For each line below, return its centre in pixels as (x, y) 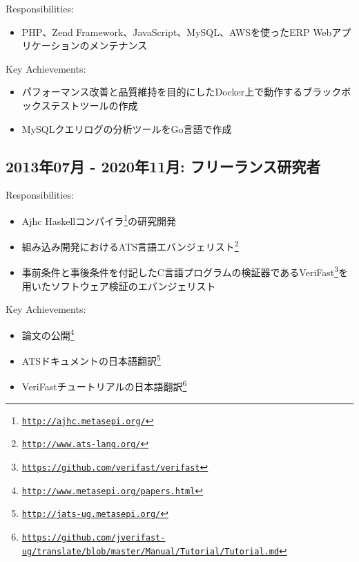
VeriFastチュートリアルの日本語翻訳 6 (104, 386)
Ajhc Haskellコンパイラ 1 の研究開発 (99, 219)
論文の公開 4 (48, 334)
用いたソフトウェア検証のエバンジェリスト (119, 285)
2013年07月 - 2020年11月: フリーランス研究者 (163, 166)
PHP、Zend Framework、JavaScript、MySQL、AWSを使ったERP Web (177, 31)
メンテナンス (118, 45)
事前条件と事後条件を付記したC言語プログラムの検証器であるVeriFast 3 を (185, 271)
